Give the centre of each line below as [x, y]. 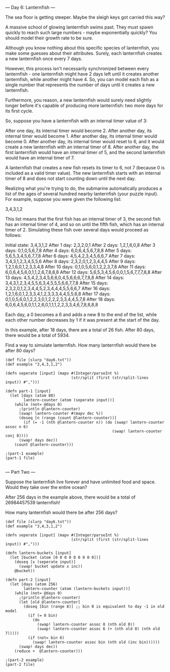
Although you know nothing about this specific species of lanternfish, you [82, 48]
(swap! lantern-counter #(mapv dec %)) [61, 413]
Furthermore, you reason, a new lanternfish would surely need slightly [78, 100]
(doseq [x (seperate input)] [45, 562]
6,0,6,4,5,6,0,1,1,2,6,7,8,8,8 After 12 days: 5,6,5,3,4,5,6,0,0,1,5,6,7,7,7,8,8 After [84, 272]
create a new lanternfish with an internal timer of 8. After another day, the [82, 147]
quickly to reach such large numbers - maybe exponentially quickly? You [81, 32]
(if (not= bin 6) [46, 638]
